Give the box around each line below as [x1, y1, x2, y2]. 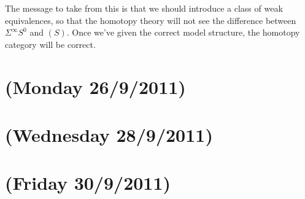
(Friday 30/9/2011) [5, 170, 171, 195]
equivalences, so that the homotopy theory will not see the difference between [5, 14, 296, 26]
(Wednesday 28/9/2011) [5, 122, 213, 147]
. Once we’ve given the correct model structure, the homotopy [66, 26, 300, 39]
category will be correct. [5, 37, 96, 50]
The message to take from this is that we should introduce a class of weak [5, 2, 283, 14]
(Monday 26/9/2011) [5, 74, 186, 99]
